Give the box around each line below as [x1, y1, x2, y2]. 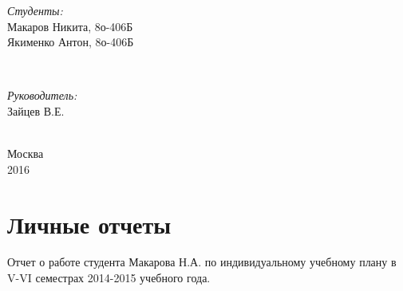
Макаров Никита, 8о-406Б [7, 18, 133, 34]
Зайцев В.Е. [7, 102, 65, 119]
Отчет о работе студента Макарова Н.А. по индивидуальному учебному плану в [7, 254, 397, 270]
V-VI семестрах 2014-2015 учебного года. [7, 269, 211, 286]
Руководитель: [7, 87, 77, 104]
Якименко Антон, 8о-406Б [7, 33, 134, 50]
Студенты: [7, 2, 63, 18]
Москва [7, 145, 44, 162]
